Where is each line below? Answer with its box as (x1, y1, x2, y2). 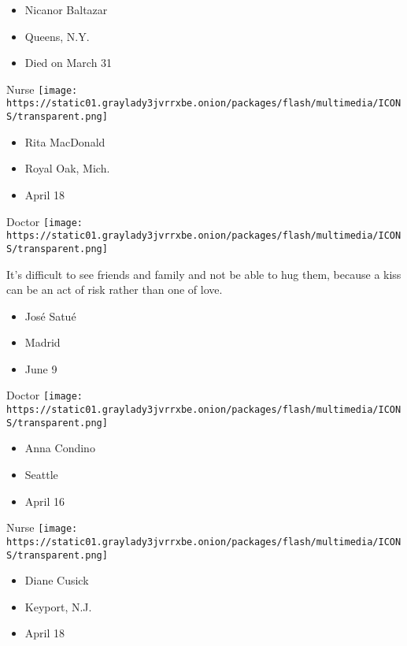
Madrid (24, 334, 61, 351)
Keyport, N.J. (24, 598, 92, 614)
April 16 (24, 492, 65, 509)
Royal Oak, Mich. (24, 160, 110, 176)
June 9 (24, 360, 57, 377)
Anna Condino (24, 440, 95, 456)
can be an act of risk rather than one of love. (6, 281, 223, 298)
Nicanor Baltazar (24, 2, 108, 17)
